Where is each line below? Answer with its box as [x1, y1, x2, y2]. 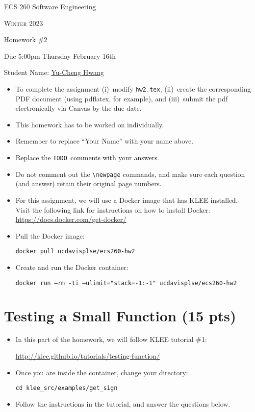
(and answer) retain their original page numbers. [15, 178, 162, 189]
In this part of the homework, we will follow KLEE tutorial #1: [15, 334, 207, 344]
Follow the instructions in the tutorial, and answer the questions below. [15, 398, 230, 409]
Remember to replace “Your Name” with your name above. [15, 136, 194, 146]
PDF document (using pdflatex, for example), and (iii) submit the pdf [15, 93, 228, 103]
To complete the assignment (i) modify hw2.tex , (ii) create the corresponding [15, 83, 251, 94]
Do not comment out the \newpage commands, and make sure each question [15, 169, 245, 179]
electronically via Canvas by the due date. [15, 103, 142, 113]
